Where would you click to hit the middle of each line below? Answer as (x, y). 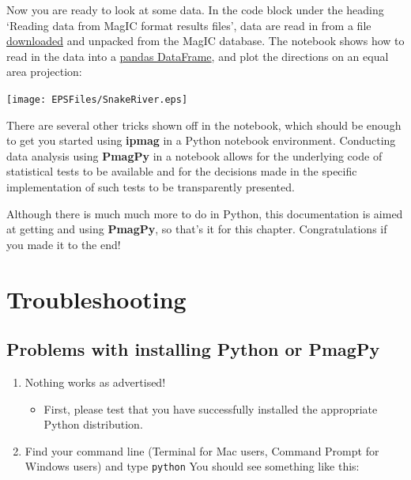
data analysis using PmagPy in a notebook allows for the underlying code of (194, 155)
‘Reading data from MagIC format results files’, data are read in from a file (189, 25)
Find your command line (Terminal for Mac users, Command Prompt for (202, 450)
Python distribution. (93, 424)
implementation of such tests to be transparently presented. (151, 187)
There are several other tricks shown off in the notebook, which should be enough (204, 125)
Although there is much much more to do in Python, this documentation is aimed (205, 213)
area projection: (44, 72)
